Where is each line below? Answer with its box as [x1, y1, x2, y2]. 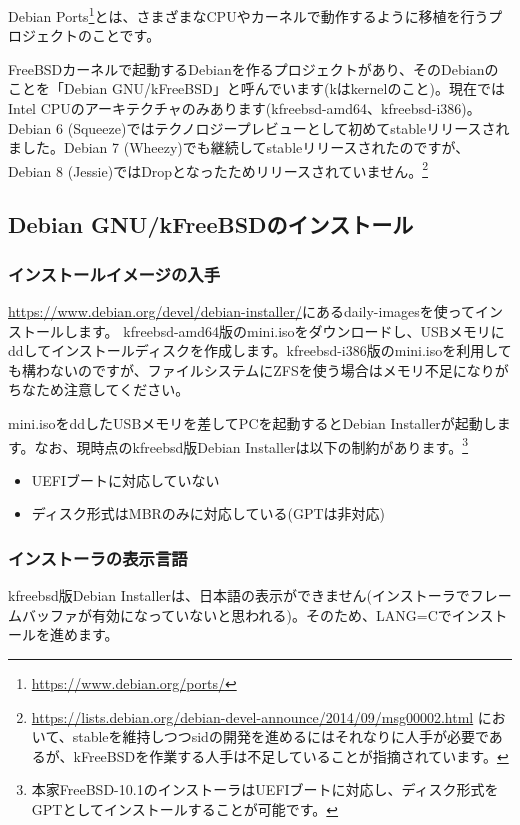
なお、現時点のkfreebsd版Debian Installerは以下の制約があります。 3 [34, 433, 469, 457]
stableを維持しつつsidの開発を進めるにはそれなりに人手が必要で [72, 726, 489, 747]
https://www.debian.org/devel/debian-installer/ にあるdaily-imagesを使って [8, 301, 476, 322]
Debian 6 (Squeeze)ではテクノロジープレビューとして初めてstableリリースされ [8, 117, 510, 138]
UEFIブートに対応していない [31, 469, 220, 490]
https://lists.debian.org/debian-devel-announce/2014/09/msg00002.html [31, 706, 474, 727]
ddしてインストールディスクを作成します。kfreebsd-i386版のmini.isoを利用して [8, 340, 512, 361]
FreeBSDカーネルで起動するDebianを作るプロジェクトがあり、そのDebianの [8, 58, 499, 79]
